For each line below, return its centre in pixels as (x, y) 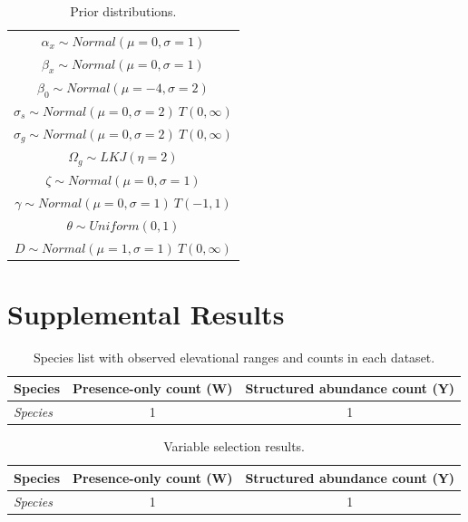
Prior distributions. (123, 11)
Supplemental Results (146, 313)
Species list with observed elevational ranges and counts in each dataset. (234, 357)
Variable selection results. (234, 446)
